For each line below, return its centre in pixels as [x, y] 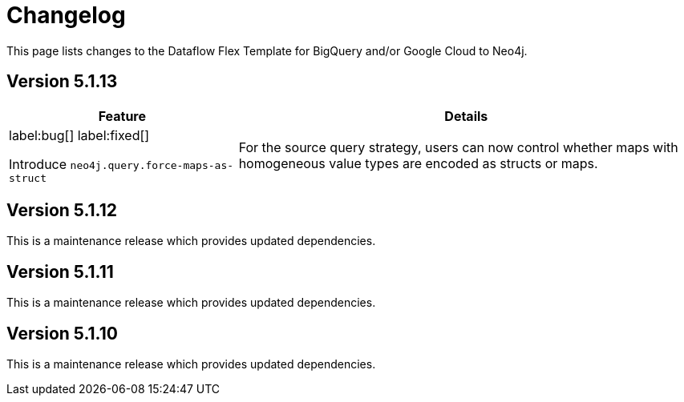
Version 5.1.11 [60, 271]
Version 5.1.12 [62, 211]
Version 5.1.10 [62, 333]
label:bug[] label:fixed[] [79, 135]
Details [466, 116]
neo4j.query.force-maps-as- [152, 165]
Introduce [38, 164]
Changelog [66, 15]
